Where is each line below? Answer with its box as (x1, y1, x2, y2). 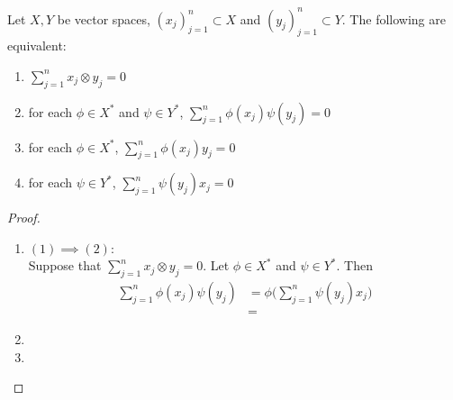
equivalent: (7, 36, 67, 55)
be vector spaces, (57, 9, 150, 28)
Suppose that (28, 256, 102, 275)
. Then (336, 256, 373, 275)
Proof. (7, 208, 41, 227)
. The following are (341, 9, 446, 28)
